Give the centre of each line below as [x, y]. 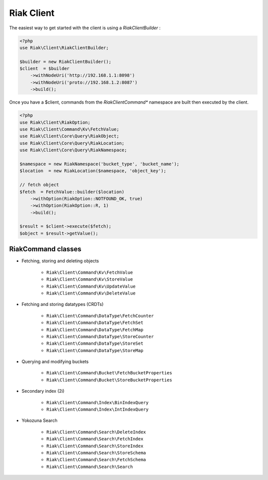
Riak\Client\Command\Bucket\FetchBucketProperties [109, 373]
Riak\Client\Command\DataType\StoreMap [95, 350]
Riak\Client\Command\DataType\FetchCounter [100, 316]
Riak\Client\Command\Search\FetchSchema [96, 460]
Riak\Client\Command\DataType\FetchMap [95, 330]
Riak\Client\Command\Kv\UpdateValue [91, 286]
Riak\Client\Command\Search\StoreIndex [95, 446]
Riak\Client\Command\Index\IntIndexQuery [98, 410]
